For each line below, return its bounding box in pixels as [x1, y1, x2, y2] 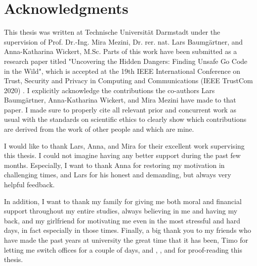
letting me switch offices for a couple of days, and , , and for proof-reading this [4, 244, 242, 255]
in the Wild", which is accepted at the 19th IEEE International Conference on [4, 65, 241, 76]
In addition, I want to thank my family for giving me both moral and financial [4, 196, 242, 206]
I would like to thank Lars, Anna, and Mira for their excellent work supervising [4, 140, 245, 151]
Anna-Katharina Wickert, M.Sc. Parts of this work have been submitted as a [4, 46, 237, 56]
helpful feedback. [4, 179, 55, 190]
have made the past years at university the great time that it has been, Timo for [4, 235, 248, 245]
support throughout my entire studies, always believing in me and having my [4, 206, 238, 216]
